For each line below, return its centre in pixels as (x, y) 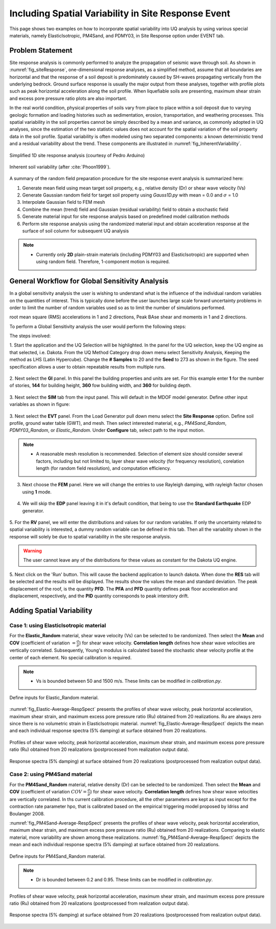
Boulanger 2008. (27, 813)
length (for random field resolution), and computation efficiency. (103, 468)
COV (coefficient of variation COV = (48, 792)
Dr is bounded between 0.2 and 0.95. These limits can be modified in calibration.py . (124, 880)
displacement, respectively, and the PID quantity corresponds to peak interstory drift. (99, 596)
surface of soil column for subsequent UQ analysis (76, 231)
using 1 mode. (37, 492)
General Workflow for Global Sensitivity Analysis (89, 281)
